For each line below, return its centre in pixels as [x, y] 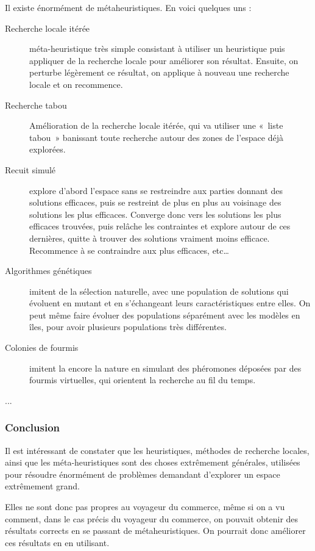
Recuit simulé [30, 169]
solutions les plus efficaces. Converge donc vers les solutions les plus [155, 214]
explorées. [48, 149]
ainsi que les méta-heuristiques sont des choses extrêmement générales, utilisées [153, 462]
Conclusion [32, 427]
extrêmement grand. [42, 486]
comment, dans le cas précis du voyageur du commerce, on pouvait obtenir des [152, 518]
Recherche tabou [36, 105]
